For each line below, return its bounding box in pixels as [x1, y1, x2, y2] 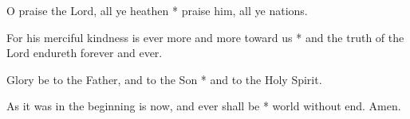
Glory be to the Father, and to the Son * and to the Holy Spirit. [6, 71, 322, 87]
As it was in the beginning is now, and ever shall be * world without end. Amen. [6, 98, 401, 114]
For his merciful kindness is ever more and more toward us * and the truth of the [6, 29, 404, 45]
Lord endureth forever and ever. [6, 44, 163, 61]
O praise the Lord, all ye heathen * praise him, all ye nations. [6, 2, 308, 18]
